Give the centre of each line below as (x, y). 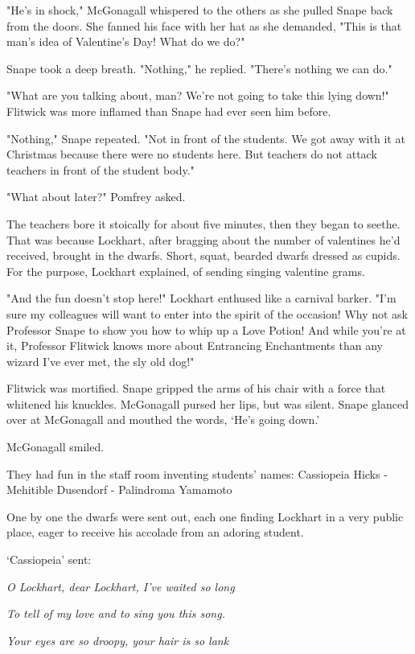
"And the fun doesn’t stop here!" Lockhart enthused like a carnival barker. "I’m (201, 298)
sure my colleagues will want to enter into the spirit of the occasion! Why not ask (207, 313)
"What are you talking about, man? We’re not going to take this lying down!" (198, 95)
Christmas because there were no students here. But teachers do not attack (192, 154)
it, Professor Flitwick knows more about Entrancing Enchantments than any (195, 346)
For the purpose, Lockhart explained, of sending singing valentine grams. (186, 271)
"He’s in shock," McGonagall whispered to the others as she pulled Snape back (200, 10)
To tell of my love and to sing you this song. (116, 613)
